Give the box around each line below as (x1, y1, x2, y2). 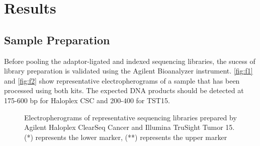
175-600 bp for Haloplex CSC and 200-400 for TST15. (4, 95, 170, 105)
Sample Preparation (4, 32, 110, 47)
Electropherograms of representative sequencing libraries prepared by (24, 112, 237, 122)
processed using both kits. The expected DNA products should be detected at (4, 85, 244, 96)
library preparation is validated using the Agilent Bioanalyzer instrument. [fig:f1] (4, 65, 253, 76)
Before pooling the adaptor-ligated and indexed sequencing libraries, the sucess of (4, 55, 255, 66)
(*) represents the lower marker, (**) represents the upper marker (24, 131, 227, 142)
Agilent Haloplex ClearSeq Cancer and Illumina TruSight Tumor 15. (24, 122, 235, 132)
